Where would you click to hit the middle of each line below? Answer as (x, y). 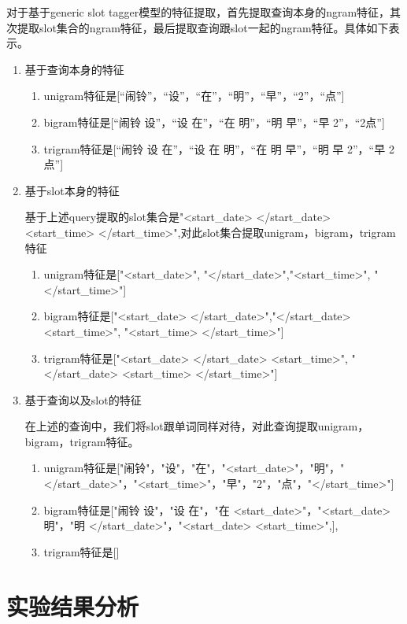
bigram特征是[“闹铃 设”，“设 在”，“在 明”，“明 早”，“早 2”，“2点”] (214, 122)
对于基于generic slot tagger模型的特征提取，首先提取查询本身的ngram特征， (198, 12)
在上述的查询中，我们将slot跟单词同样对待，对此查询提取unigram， (197, 426)
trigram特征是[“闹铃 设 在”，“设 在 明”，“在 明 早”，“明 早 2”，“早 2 (219, 148)
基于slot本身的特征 (72, 190)
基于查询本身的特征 (74, 69)
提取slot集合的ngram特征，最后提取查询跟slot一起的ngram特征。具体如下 (203, 27)
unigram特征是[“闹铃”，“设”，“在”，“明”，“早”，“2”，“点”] (194, 96)
